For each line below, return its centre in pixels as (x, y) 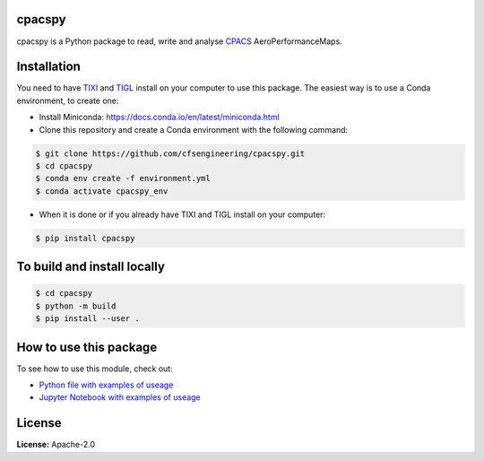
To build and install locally (91, 267)
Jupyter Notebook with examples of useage (120, 397)
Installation (48, 67)
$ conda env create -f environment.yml (123, 178)
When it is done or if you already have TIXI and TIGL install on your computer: (182, 214)
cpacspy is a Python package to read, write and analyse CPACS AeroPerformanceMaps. (179, 41)
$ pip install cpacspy (85, 238)
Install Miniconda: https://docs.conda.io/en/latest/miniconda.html (159, 117)
